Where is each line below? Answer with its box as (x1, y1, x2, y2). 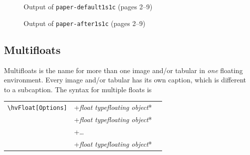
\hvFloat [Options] (7, 104, 67, 112)
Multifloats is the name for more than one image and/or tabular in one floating (4, 65, 243, 75)
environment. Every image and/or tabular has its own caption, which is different (4, 75, 246, 85)
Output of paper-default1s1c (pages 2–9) (24, 1, 153, 11)
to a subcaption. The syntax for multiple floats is (4, 84, 152, 94)
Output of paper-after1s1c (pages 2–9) (24, 18, 145, 28)
